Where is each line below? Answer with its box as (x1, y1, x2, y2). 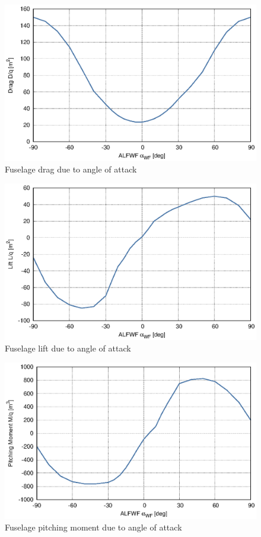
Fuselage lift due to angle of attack (5, 342, 131, 354)
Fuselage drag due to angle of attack (5, 163, 137, 175)
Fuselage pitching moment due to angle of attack (5, 521, 182, 533)
